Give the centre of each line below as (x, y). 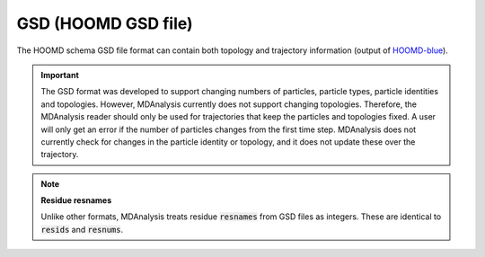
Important (60, 75)
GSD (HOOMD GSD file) (105, 23)
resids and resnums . (82, 229)
